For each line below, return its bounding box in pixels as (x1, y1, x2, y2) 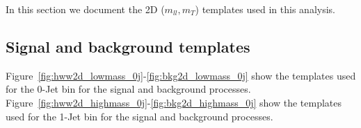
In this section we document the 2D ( (6, 2, 165, 16)
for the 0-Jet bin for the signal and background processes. (6, 82, 251, 96)
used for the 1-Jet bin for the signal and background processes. (6, 109, 273, 123)
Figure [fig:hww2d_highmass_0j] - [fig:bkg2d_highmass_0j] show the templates (6, 95, 342, 109)
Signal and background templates (6, 35, 250, 57)
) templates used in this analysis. (195, 2, 335, 16)
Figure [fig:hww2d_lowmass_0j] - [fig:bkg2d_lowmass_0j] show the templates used (6, 68, 356, 82)
